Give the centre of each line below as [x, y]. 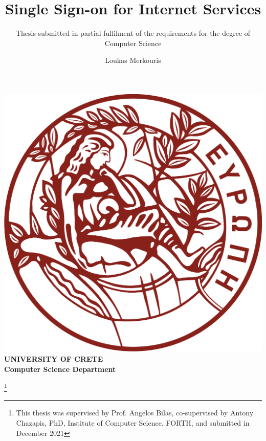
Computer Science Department [60, 369]
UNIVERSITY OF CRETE [54, 359]
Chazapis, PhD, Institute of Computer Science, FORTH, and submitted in [133, 423]
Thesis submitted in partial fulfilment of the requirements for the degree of [133, 33]
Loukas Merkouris [133, 60]
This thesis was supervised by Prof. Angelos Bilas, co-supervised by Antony [135, 413]
